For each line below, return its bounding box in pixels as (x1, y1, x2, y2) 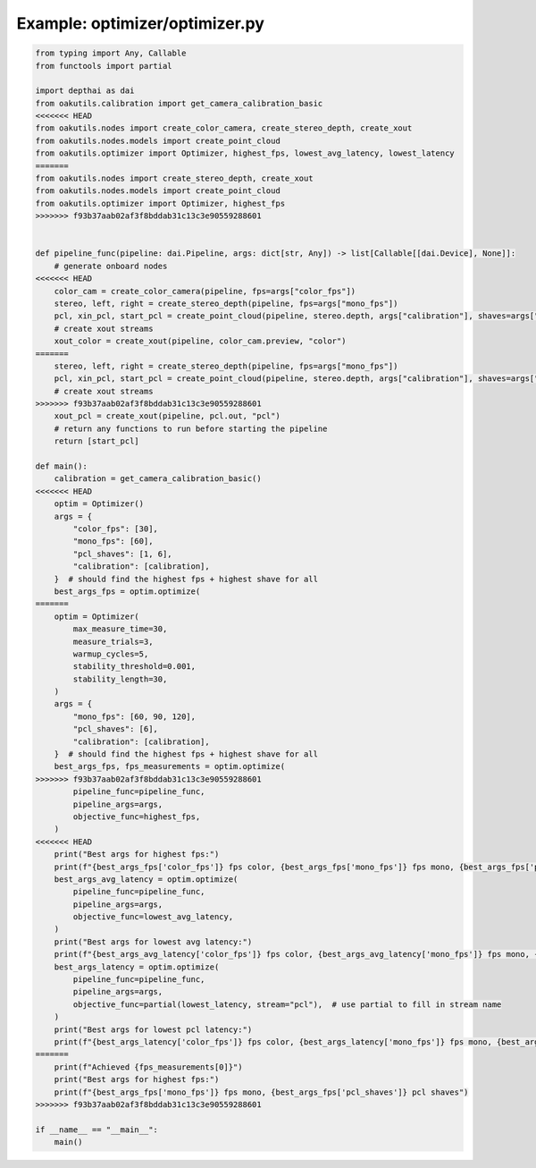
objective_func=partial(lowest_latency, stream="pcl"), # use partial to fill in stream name (72, 999, 502, 1010)
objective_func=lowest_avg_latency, (72, 912, 234, 922)
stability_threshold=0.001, (72, 662, 197, 672)
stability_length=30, (72, 673, 168, 684)
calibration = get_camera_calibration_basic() (54, 474, 263, 484)
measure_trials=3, (72, 636, 154, 647)
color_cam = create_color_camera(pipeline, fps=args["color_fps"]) (54, 286, 356, 296)
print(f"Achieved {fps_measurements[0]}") (54, 1062, 243, 1072)
